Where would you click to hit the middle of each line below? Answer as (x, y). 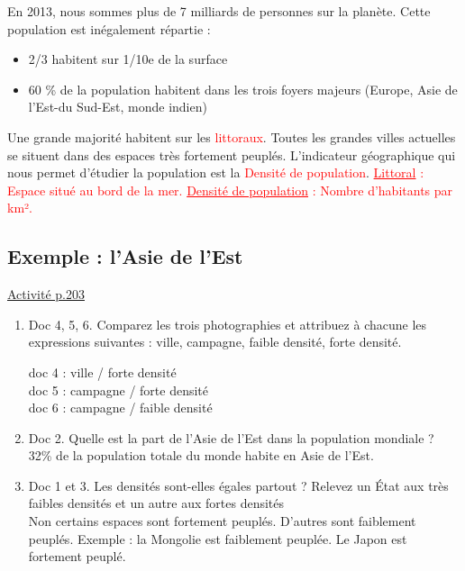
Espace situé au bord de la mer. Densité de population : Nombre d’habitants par (230, 190)
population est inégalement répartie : (109, 28)
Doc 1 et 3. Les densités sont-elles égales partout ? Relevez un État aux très (238, 485)
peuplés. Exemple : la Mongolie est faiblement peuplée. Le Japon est (218, 538)
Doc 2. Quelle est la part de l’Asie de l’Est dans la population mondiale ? (231, 437)
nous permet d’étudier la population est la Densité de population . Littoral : (216, 172)
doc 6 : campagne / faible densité (120, 408)
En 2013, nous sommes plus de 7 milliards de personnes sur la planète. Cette (219, 11)
